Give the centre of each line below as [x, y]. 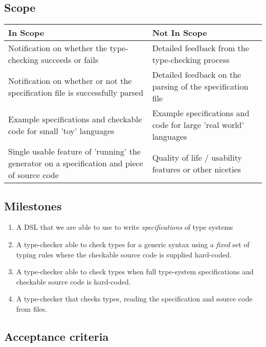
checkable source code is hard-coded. [73, 281]
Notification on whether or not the [70, 80]
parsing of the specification [200, 86]
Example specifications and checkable [75, 119]
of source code [34, 175]
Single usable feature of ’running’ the [74, 151]
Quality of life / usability [197, 157]
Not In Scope [180, 33]
